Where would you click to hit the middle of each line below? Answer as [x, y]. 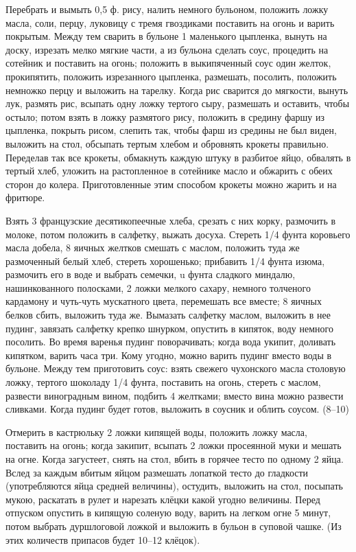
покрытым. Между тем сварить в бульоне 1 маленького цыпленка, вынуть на [166, 36]
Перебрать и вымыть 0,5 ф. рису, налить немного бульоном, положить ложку [167, 9]
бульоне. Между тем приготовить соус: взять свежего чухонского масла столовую [176, 368]
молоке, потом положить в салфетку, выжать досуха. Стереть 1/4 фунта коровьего [178, 234]
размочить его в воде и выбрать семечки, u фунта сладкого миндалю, [151, 274]
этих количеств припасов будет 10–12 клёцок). [103, 539]
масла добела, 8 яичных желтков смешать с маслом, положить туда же [153, 248]
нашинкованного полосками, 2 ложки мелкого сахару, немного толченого [158, 287]
